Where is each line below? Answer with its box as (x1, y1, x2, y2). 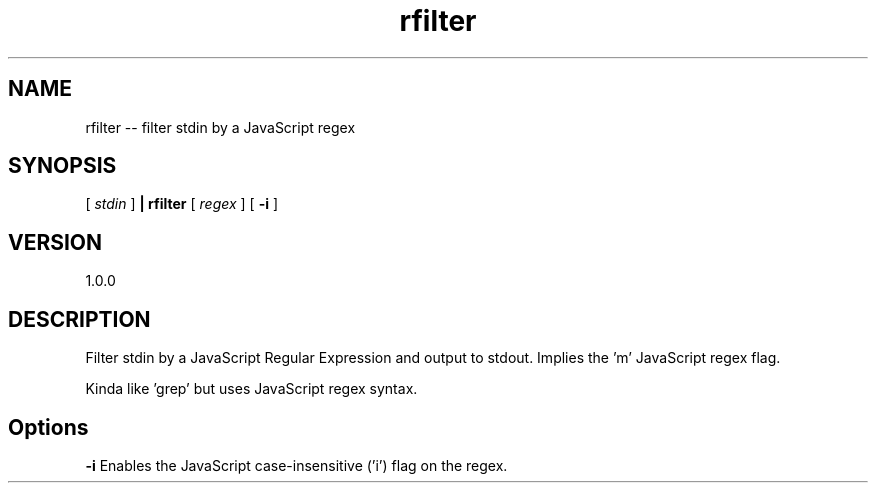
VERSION (8, 229, 103, 255)
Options (8, 414, 89, 440)
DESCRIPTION (8, 306, 151, 332)
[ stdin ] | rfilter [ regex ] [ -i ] (85, 195, 279, 213)
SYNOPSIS (8, 153, 117, 179)
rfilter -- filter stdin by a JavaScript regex (85, 118, 356, 136)
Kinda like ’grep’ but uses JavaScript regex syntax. (85, 380, 418, 398)
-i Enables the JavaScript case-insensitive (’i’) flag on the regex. (85, 456, 508, 474)
